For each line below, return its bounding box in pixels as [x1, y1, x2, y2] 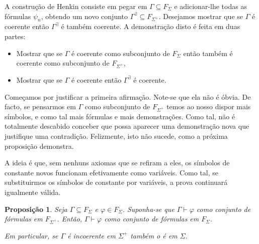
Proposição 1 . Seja [5, 203, 67, 214]
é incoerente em [67, 230, 116, 240]
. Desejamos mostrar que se [158, 11, 243, 21]
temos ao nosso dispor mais [166, 101, 251, 112]
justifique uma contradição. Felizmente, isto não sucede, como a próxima [5, 131, 228, 141]
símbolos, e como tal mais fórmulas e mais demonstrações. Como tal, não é [5, 111, 235, 121]
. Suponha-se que [122, 203, 175, 214]
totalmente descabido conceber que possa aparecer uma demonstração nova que [5, 121, 249, 131]
